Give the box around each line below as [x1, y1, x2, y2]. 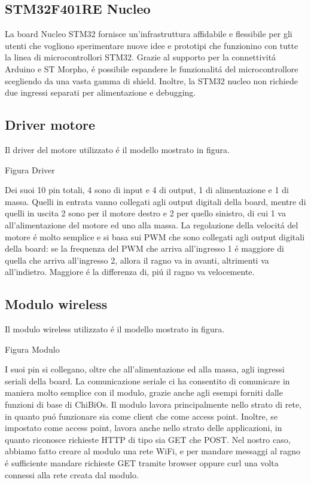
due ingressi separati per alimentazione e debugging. [5, 86, 196, 99]
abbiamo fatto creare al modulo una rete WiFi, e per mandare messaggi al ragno [5, 445, 301, 457]
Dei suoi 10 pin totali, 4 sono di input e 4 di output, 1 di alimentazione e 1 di [5, 184, 289, 196]
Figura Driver [5, 163, 55, 176]
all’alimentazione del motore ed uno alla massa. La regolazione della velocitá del [5, 218, 298, 231]
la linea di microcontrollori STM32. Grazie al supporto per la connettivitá [5, 51, 276, 63]
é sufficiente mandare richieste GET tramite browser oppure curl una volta [5, 457, 279, 469]
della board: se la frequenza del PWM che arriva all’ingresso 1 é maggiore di [5, 242, 284, 255]
